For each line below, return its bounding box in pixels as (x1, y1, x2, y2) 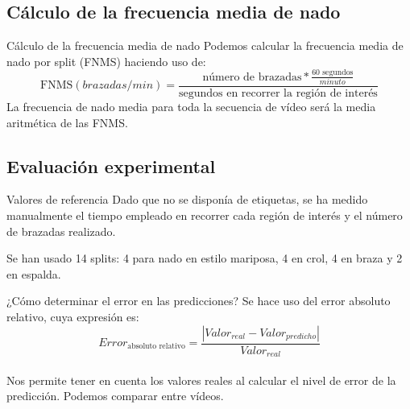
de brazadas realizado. (6, 222, 116, 239)
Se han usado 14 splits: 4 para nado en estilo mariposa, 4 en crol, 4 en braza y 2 (6, 250, 403, 266)
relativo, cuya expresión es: (6, 308, 139, 324)
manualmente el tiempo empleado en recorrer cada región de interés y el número (6, 207, 403, 224)
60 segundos (312, 68, 354, 77)
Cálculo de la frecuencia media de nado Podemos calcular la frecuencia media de (6, 37, 404, 54)
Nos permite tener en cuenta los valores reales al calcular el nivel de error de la (6, 371, 396, 388)
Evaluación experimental (6, 153, 216, 178)
